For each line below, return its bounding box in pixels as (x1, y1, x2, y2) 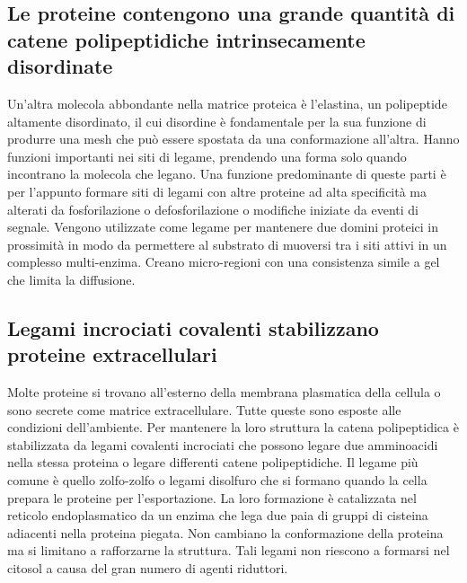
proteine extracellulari (7, 340, 217, 368)
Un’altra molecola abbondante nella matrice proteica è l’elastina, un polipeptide (7, 93, 447, 112)
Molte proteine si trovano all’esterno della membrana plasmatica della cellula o (7, 383, 441, 402)
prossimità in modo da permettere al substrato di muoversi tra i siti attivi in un (7, 234, 447, 253)
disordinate (7, 52, 113, 80)
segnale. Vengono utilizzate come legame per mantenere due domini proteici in (7, 217, 439, 236)
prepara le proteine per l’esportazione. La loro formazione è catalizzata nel (7, 488, 417, 507)
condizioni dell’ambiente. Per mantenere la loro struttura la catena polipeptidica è (7, 418, 459, 437)
